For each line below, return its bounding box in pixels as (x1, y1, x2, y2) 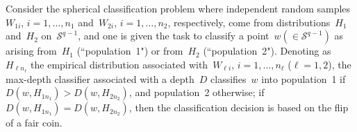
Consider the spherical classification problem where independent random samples (6, 1, 351, 15)
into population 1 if (261, 71, 346, 86)
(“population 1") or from (76, 44, 183, 58)
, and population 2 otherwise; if (128, 85, 265, 100)
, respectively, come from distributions (167, 15, 331, 29)
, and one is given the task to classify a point (78, 28, 269, 43)
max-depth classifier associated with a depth (6, 71, 194, 86)
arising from (6, 44, 57, 58)
